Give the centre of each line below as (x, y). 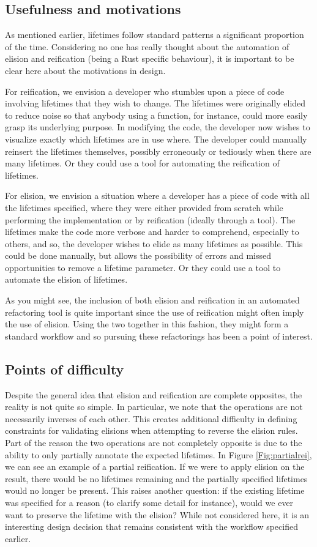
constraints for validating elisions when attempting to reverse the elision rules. (151, 430)
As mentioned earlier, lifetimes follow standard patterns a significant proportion (155, 35)
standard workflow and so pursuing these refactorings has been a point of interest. (159, 336)
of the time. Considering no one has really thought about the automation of (147, 46)
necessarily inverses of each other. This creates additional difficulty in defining (151, 418)
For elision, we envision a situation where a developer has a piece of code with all (157, 195)
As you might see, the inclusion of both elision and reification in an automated (152, 300)
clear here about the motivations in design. (85, 70)
